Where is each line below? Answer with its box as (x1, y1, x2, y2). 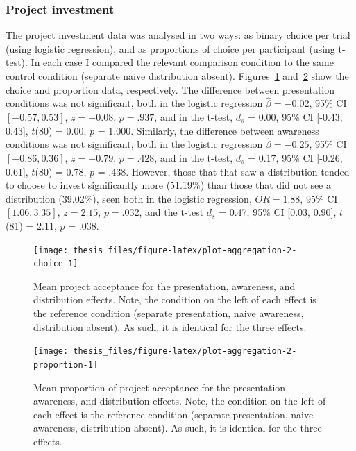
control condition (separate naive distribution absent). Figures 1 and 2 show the (6, 69, 349, 83)
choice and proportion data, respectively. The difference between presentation (6, 82, 335, 96)
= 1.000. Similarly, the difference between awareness (97, 123, 319, 137)
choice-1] (33, 259, 78, 269)
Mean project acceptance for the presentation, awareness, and (33, 278, 296, 293)
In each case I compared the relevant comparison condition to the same (31, 55, 334, 69)
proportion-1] (33, 359, 99, 370)
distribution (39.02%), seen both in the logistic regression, (6, 191, 252, 205)
